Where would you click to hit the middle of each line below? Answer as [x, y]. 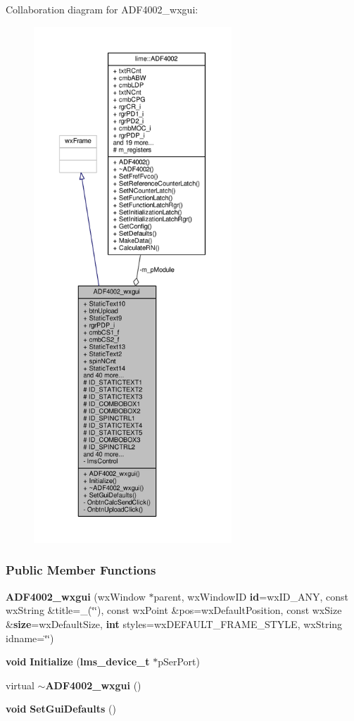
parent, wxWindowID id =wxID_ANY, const [251, 596]
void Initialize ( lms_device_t [78, 662]
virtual [20, 685]
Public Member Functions [81, 570]
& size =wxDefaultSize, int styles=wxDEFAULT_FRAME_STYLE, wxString [174, 623]
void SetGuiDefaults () [61, 709]
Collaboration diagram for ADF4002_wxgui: [102, 9]
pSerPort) [179, 662]
